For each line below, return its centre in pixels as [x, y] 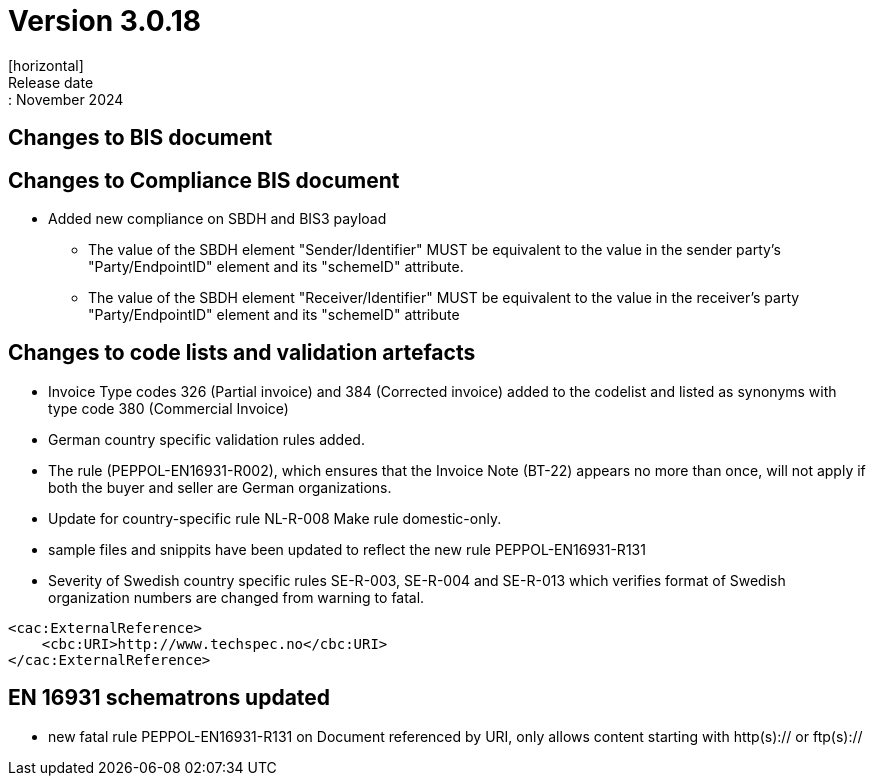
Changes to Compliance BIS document [204, 180]
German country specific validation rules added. [206, 439]
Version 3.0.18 [104, 21]
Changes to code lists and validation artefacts [242, 353]
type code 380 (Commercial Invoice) [168, 408]
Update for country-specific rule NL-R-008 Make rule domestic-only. [275, 518]
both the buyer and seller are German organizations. [220, 487]
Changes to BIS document [140, 138]
